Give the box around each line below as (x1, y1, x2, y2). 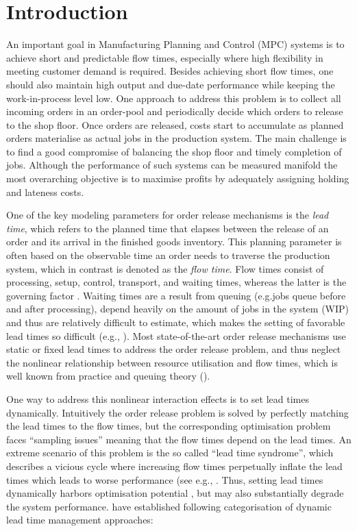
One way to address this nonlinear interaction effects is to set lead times (6, 391, 309, 406)
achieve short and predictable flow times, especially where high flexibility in (6, 50, 323, 64)
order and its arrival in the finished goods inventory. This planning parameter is (6, 234, 342, 249)
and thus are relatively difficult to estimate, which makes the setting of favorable (6, 315, 345, 329)
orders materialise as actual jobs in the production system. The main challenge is (6, 131, 347, 145)
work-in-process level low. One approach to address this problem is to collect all (6, 90, 341, 105)
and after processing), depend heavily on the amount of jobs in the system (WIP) (6, 301, 349, 316)
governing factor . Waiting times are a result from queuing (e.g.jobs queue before (6, 288, 346, 302)
